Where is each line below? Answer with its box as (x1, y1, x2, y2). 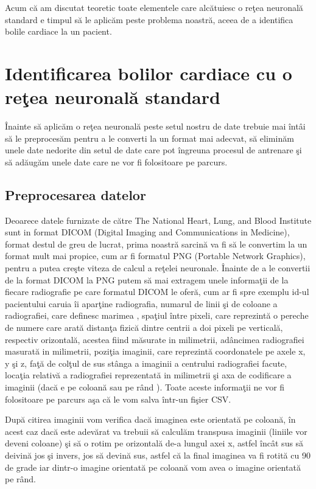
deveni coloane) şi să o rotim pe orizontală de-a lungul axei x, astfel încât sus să (5, 437, 304, 449)
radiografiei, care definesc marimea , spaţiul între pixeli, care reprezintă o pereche (5, 309, 309, 322)
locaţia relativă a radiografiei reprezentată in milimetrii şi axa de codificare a (5, 369, 292, 381)
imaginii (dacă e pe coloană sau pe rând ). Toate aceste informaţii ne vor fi (5, 380, 285, 393)
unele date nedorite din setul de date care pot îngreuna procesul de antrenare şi (5, 144, 302, 156)
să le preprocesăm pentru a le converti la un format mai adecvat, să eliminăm (5, 131, 294, 144)
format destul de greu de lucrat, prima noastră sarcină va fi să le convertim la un (5, 237, 307, 250)
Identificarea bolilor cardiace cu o (5, 60, 292, 85)
